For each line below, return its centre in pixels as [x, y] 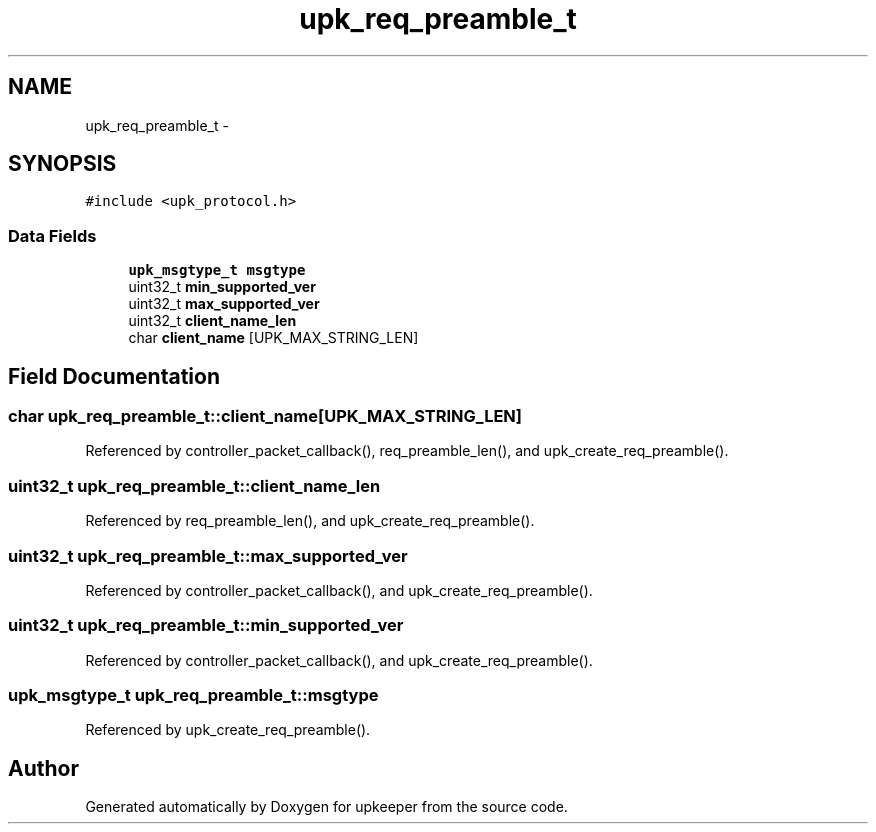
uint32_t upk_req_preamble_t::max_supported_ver [208, 555]
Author [43, 768]
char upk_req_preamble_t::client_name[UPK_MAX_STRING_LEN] [265, 416]
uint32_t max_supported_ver [224, 304]
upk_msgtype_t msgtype [217, 270]
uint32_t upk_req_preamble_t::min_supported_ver [206, 625]
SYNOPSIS [62, 164]
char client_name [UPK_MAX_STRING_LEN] [273, 338]
